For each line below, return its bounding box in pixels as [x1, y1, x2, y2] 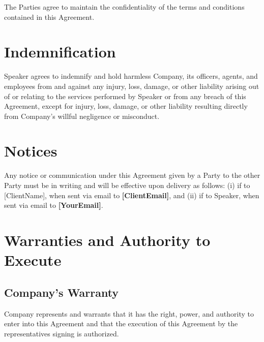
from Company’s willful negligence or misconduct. [4, 110, 160, 121]
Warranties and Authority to [4, 229, 211, 250]
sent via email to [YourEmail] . [4, 200, 103, 210]
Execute [4, 250, 62, 270]
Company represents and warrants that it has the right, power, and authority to [4, 308, 254, 319]
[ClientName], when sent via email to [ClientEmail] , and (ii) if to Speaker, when [4, 190, 259, 200]
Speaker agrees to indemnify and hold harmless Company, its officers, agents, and [4, 71, 258, 81]
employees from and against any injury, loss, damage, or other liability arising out [4, 80, 259, 91]
